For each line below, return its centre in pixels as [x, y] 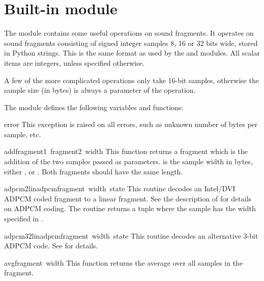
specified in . [24, 219]
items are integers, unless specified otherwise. [74, 62]
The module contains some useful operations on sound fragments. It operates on [129, 33]
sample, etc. [23, 134]
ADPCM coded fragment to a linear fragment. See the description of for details [128, 198]
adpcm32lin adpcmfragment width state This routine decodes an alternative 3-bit [131, 235]
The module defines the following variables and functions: [94, 107]
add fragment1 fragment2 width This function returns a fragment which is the [126, 151]
